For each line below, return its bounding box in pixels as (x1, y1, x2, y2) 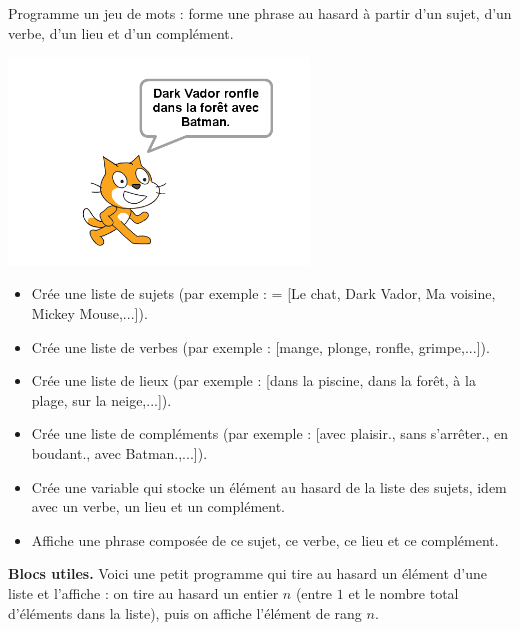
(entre (295, 582, 333, 603)
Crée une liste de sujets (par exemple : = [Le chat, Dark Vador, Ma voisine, (31, 283, 496, 304)
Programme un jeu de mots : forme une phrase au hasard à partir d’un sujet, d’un (8, 3, 512, 23)
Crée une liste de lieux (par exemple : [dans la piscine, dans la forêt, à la (31, 370, 476, 391)
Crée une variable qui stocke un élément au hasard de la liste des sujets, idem (31, 476, 507, 497)
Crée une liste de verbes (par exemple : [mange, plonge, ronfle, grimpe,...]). (31, 336, 490, 357)
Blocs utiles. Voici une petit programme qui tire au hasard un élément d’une (8, 563, 488, 584)
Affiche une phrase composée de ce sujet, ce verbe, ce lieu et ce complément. (31, 529, 499, 550)
